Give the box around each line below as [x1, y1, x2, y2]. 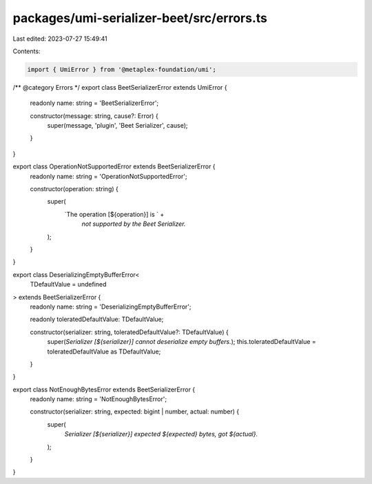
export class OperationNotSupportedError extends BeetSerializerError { [12, 162, 216, 171]
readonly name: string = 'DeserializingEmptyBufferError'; [30, 302, 192, 311]
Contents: [12, 47, 41, 55]
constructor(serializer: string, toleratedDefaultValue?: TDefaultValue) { [30, 328, 229, 336]
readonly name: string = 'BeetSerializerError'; [30, 99, 159, 107]
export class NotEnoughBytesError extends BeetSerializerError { [12, 385, 196, 394]
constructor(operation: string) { [30, 185, 118, 193]
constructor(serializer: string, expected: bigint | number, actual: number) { [30, 407, 240, 416]
